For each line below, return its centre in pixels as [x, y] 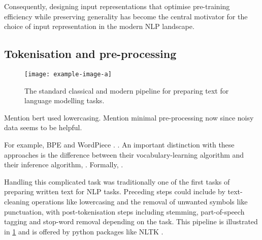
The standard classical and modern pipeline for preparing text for [127, 90]
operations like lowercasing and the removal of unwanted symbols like [140, 201]
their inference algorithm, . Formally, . [64, 164]
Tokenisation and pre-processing [90, 54]
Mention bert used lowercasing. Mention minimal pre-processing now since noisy [129, 117]
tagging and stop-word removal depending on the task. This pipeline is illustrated [131, 221]
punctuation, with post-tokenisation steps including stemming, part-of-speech [124, 211]
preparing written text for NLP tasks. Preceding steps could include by [115, 191]
